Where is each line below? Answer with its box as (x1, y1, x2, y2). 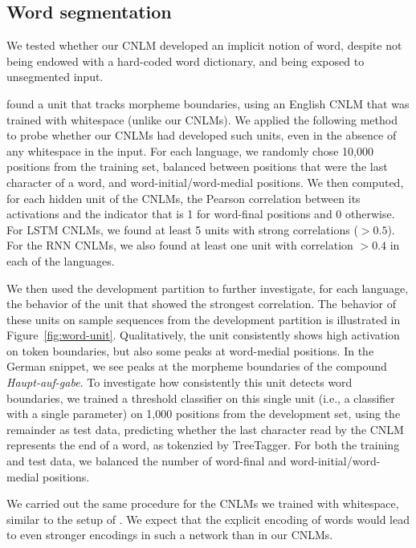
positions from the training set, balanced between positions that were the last (6, 158, 388, 175)
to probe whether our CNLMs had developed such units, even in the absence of (6, 127, 397, 144)
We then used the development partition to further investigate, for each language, (6, 279, 409, 296)
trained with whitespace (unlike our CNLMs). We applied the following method (6, 111, 398, 128)
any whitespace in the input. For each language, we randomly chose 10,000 (6, 142, 373, 159)
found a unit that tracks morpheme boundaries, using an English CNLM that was (6, 95, 410, 112)
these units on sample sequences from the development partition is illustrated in (6, 311, 401, 327)
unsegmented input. (6, 68, 104, 85)
